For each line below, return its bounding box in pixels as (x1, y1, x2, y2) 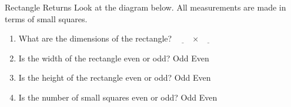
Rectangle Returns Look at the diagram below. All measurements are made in (5, 1, 286, 13)
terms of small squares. (5, 12, 88, 25)
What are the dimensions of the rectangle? (18, 32, 172, 44)
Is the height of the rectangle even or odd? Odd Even (18, 71, 211, 84)
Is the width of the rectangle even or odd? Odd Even (18, 51, 209, 64)
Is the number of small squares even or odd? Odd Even (18, 91, 218, 103)
